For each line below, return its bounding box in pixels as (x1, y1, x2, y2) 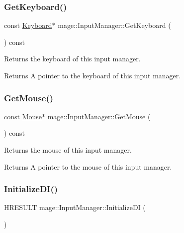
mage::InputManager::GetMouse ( (47, 111, 151, 121)
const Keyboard (4, 20, 52, 30)
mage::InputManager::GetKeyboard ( (58, 20, 171, 30)
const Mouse (4, 111, 42, 121)
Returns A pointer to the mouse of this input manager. (4, 161, 172, 172)
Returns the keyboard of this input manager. (4, 53, 141, 64)
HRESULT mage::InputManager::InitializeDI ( (4, 202, 146, 213)
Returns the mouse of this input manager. (4, 145, 132, 155)
